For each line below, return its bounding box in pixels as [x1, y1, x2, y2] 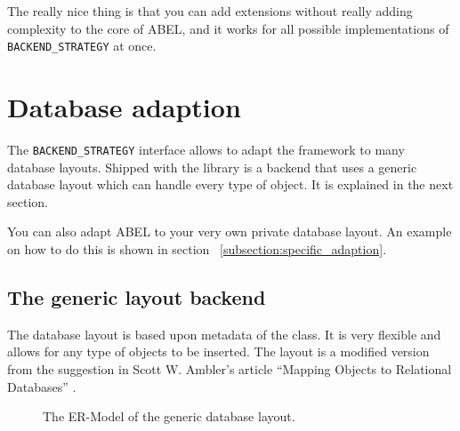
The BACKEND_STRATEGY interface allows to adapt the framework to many [7, 140, 405, 158]
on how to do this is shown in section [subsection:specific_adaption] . [7, 240, 387, 258]
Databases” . [7, 377, 77, 395]
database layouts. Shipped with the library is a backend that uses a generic [7, 157, 417, 176]
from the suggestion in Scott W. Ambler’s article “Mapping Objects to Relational [7, 359, 452, 378]
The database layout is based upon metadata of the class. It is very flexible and [7, 324, 441, 343]
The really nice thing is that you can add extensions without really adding [7, 2, 413, 20]
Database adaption [7, 89, 241, 125]
